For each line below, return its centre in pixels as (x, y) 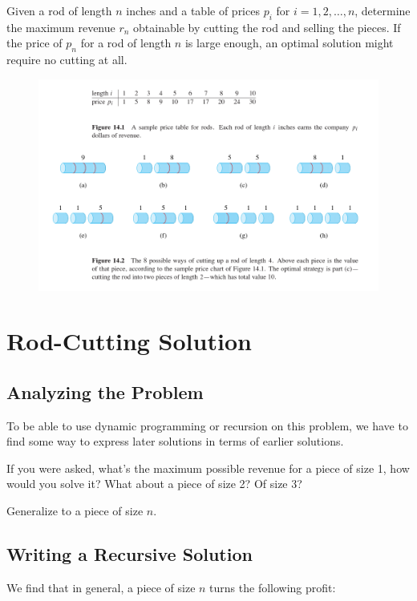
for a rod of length (126, 43)
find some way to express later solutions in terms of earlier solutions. (175, 441)
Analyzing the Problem (105, 391)
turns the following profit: (273, 587)
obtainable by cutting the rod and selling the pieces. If (267, 27)
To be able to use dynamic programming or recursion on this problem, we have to (207, 425)
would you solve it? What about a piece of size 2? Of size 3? (154, 484)
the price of (34, 43)
